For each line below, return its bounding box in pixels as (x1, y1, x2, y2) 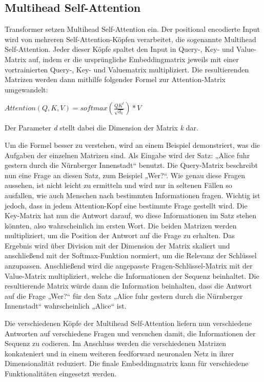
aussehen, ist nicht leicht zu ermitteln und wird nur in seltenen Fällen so (5, 180, 232, 190)
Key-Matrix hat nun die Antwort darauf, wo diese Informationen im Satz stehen (5, 210, 257, 221)
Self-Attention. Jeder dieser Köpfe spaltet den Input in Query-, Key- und (5, 44, 234, 54)
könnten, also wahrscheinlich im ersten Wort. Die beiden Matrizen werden (5, 220, 237, 231)
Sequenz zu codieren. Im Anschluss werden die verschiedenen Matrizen (5, 338, 227, 349)
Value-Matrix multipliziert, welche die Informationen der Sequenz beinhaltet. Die (5, 270, 259, 281)
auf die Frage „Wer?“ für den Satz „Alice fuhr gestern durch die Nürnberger (5, 290, 243, 301)
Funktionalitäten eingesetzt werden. (5, 368, 117, 379)
